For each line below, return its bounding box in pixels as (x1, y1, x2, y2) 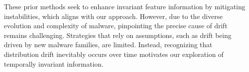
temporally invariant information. (4, 58, 104, 69)
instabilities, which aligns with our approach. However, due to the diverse (4, 11, 223, 21)
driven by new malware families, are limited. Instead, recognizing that (4, 39, 213, 50)
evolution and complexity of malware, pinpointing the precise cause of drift (4, 20, 228, 31)
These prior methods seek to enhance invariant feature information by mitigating (4, 1, 246, 11)
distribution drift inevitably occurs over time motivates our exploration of (4, 49, 224, 59)
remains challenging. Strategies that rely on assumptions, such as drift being (4, 30, 231, 40)
